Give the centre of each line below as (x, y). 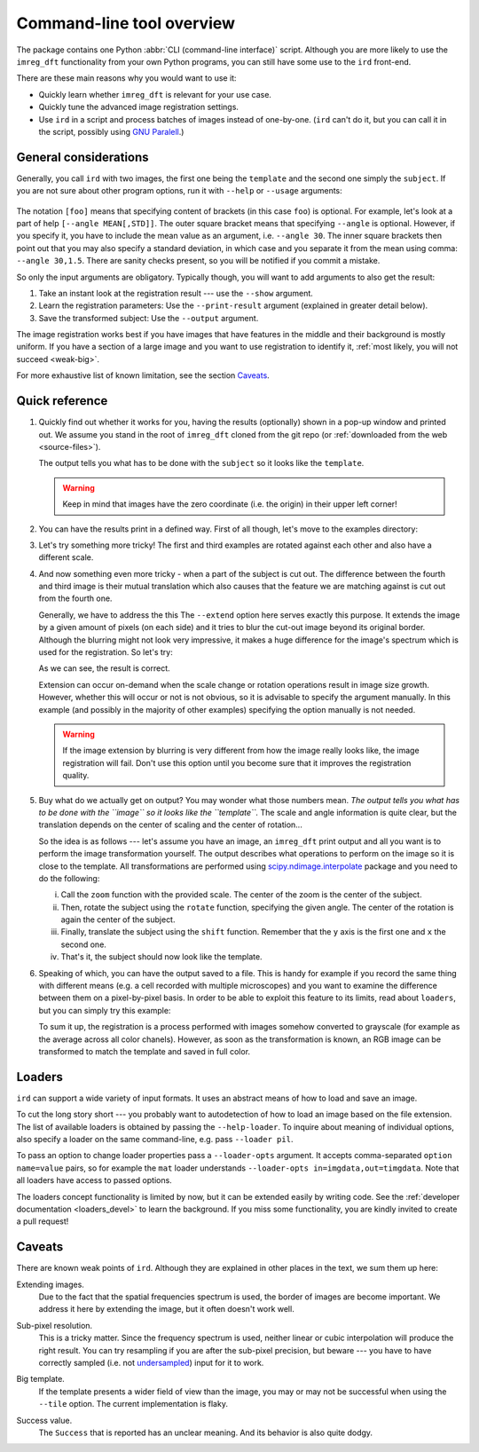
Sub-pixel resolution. (55, 1325)
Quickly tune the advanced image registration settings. (139, 107)
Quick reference (62, 401)
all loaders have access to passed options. (94, 1180)
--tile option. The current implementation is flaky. (133, 1404)
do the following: (69, 878)
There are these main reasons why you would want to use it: (126, 78)
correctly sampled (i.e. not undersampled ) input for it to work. (151, 1363)
